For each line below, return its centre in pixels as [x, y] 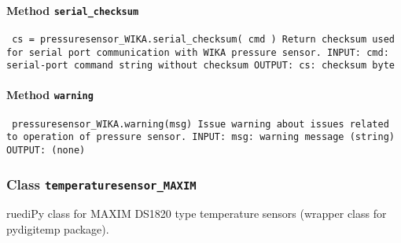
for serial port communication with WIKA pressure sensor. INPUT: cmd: [198, 52]
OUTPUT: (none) [46, 150]
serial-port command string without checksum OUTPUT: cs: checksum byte [200, 66]
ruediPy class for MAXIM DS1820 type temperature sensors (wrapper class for [197, 214]
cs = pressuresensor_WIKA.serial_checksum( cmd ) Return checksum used [203, 39]
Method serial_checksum [73, 10]
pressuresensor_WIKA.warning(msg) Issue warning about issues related [200, 124]
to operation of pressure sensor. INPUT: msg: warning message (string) [200, 137]
